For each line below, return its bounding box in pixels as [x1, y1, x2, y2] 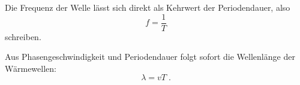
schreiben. [5, 30, 41, 42]
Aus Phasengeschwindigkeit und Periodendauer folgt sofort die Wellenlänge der [5, 50, 295, 63]
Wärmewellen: [5, 62, 56, 74]
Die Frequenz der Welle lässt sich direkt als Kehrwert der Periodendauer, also [5, 1, 290, 13]
